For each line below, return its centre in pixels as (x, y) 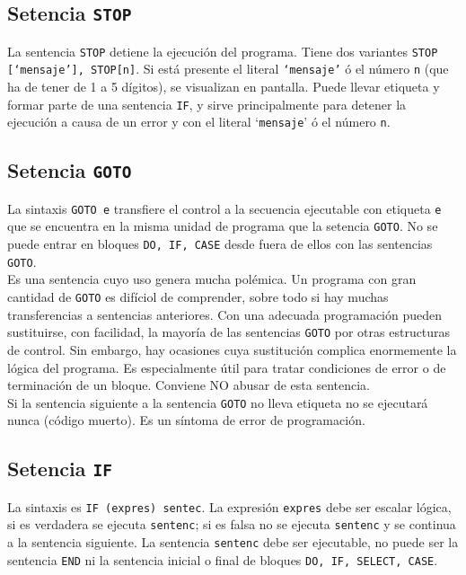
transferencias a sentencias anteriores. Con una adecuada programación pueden (225, 314)
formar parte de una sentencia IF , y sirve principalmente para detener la (207, 104)
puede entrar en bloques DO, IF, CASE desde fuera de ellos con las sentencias (220, 244)
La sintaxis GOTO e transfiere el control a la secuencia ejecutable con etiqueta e (224, 208)
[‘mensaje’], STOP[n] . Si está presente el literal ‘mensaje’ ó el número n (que (228, 69)
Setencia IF (60, 469)
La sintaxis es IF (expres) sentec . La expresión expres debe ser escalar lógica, (229, 506)
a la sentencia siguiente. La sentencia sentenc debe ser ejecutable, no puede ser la (233, 542)
